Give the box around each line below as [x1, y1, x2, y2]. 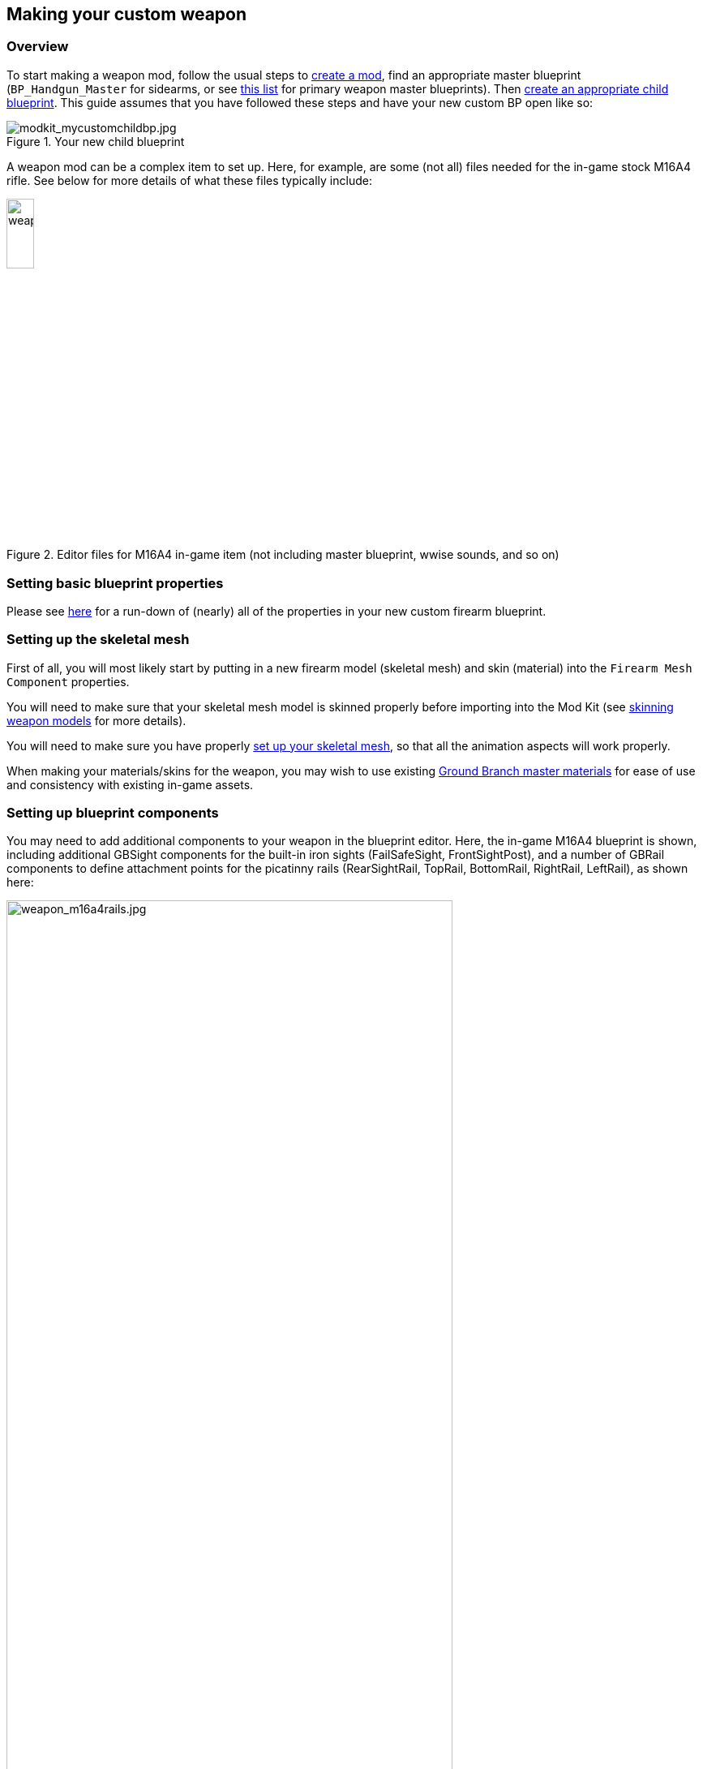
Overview [6, 38, 69, 55]
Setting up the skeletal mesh [6, 631, 190, 648]
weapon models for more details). [6, 713, 186, 728]
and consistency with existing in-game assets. [6, 777, 254, 792]
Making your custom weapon [6, 4, 247, 24]
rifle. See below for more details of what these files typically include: [6, 173, 372, 187]
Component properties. [6, 674, 130, 689]
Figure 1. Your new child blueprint [6, 134, 185, 148]
